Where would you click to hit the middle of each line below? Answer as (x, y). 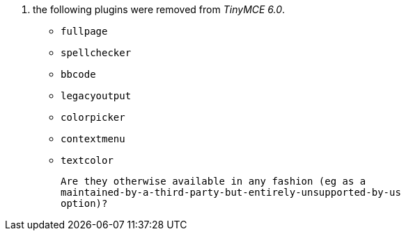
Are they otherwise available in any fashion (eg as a (213, 181)
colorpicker (93, 117)
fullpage (84, 31)
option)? (84, 203)
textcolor (87, 160)
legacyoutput (96, 96)
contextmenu (93, 139)
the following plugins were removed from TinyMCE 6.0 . (159, 9)
